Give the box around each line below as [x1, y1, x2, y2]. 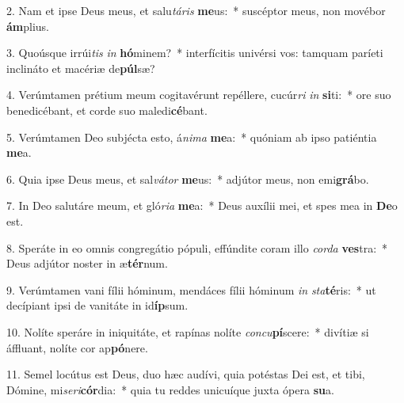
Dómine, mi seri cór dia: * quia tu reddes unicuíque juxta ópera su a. [6, 381, 334, 397]
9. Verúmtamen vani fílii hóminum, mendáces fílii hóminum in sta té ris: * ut [6, 281, 376, 298]
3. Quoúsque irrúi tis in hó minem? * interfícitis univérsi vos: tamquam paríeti [6, 44, 383, 61]
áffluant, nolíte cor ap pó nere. [6, 339, 148, 355]
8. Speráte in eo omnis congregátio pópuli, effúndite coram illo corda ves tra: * [6, 239, 388, 256]
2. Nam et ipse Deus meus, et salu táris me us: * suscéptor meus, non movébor [6, 2, 386, 18]
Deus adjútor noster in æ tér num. [6, 255, 168, 272]
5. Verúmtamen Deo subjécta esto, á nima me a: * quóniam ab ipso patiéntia [6, 128, 377, 145]
